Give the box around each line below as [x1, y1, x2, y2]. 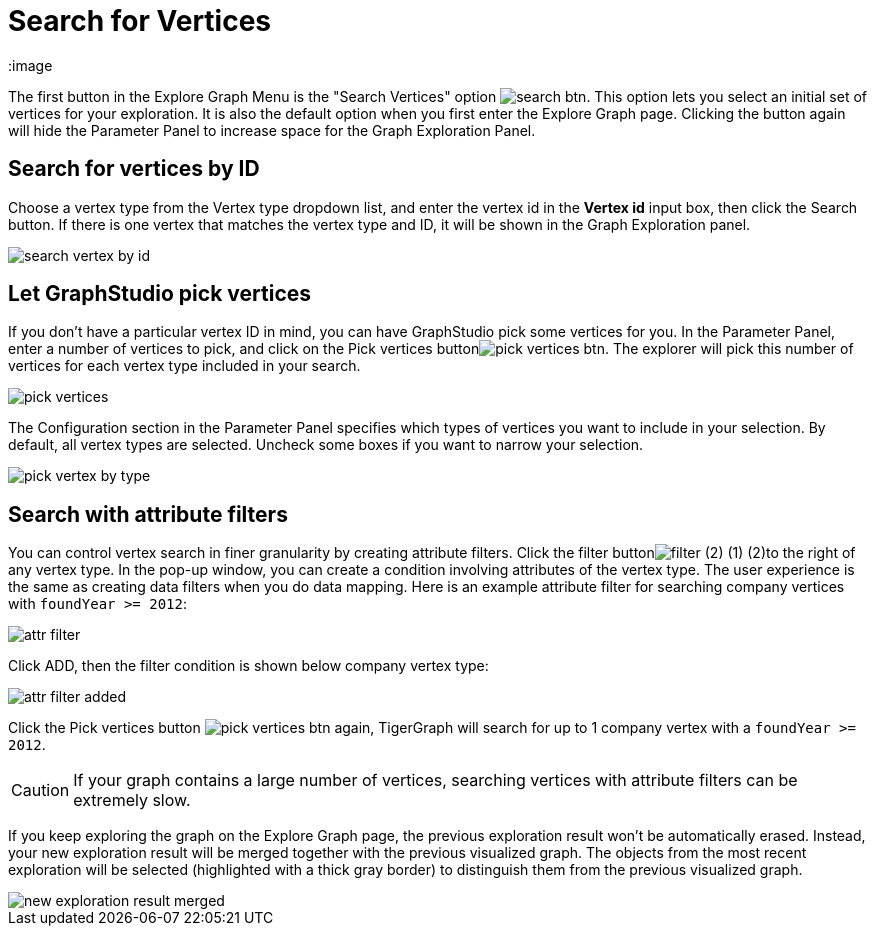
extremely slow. [73, 790, 191, 811]
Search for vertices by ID [8, 156, 260, 182]
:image [8, 56, 53, 74]
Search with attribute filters [8, 501, 288, 527]
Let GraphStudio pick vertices [8, 281, 312, 307]
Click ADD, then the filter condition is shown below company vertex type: [8, 657, 489, 675]
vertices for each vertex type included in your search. [8, 357, 361, 375]
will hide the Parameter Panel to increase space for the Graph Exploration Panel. [8, 121, 536, 139]
